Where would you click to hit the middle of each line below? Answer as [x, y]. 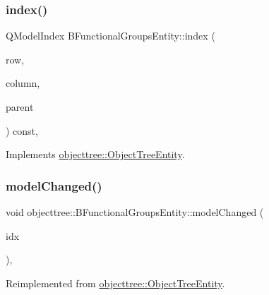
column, [23, 83]
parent [20, 107]
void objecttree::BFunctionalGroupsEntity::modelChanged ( [135, 212]
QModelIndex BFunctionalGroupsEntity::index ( [110, 36]
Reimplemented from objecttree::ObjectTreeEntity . [115, 283]
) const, [22, 130]
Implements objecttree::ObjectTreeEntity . [95, 154]
